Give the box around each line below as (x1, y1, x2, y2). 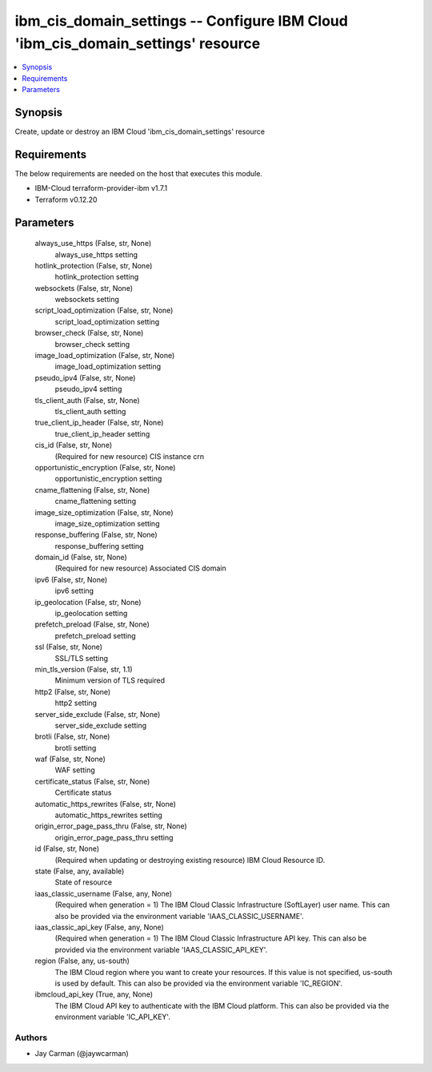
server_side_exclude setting (54, 720, 147, 730)
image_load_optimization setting (54, 361, 162, 372)
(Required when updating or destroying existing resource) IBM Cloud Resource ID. (54, 855, 326, 864)
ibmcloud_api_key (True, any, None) (34, 989, 154, 999)
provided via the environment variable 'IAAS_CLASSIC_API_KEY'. (54, 945, 268, 954)
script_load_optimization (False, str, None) (34, 305, 174, 316)
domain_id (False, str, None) (34, 553, 127, 562)
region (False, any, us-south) (34, 956, 130, 965)
